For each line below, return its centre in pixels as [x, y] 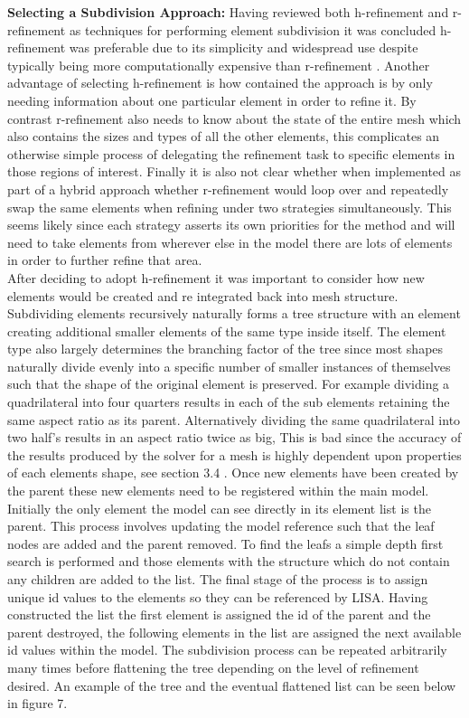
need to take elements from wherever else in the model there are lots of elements [230, 242]
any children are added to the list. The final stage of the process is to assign [218, 579]
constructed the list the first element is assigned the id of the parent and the [219, 614]
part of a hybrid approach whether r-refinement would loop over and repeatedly [228, 189]
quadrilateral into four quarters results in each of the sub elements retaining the [229, 402]
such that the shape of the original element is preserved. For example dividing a [229, 384]
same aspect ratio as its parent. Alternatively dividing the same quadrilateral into [234, 419]
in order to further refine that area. [105, 260]
